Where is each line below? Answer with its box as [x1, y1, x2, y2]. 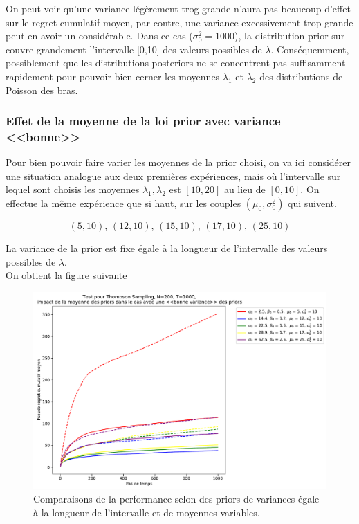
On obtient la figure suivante [6, 268, 127, 282]
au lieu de [223, 182, 266, 197]
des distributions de [259, 69, 343, 83]
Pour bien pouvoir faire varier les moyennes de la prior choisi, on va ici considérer [6, 155, 351, 170]
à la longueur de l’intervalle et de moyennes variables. [33, 505, 260, 519]
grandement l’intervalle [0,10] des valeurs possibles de [36, 42, 262, 56]
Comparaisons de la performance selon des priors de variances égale [33, 491, 320, 505]
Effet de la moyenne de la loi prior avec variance [6, 112, 281, 129]
